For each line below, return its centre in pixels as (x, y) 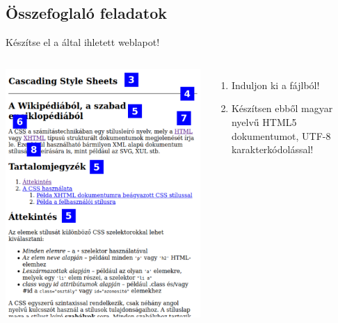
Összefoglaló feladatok (87, 13)
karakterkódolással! (272, 149)
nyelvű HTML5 (264, 121)
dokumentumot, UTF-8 (281, 135)
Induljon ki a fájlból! (275, 85)
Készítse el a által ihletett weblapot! (83, 42)
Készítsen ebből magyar (282, 108)
